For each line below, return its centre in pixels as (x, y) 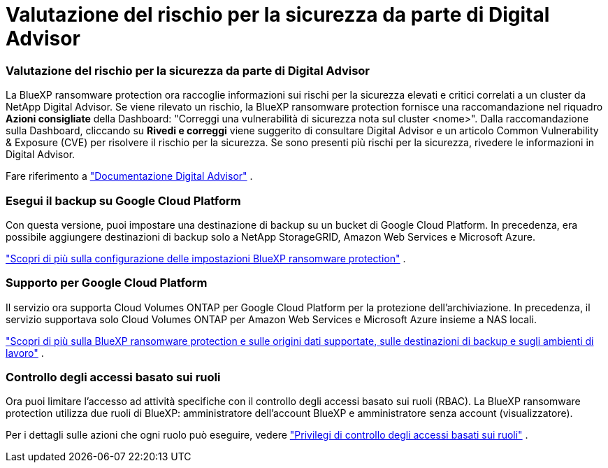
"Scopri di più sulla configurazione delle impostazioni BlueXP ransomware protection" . (206, 258)
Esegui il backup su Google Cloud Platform (123, 200)
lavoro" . (25, 353)
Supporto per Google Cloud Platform (107, 283)
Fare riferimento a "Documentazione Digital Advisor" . (129, 176)
